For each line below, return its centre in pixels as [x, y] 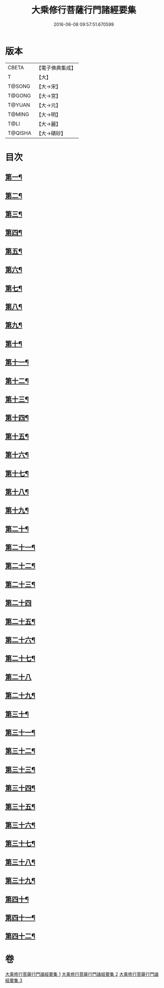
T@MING [18, 114]
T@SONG [19, 86]
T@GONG [19, 95]
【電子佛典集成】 [56, 68]
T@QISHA [19, 133]
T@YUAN [19, 105]
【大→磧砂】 [51, 133]
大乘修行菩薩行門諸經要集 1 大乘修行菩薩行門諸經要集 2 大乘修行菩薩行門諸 [82, 974]
